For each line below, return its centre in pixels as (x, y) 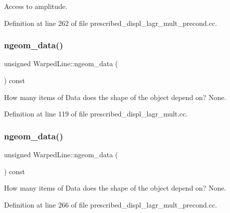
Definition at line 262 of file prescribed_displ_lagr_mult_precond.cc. (111, 23)
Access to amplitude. (36, 6)
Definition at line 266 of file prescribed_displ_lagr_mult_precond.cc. (111, 204)
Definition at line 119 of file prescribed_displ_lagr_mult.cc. (96, 114)
